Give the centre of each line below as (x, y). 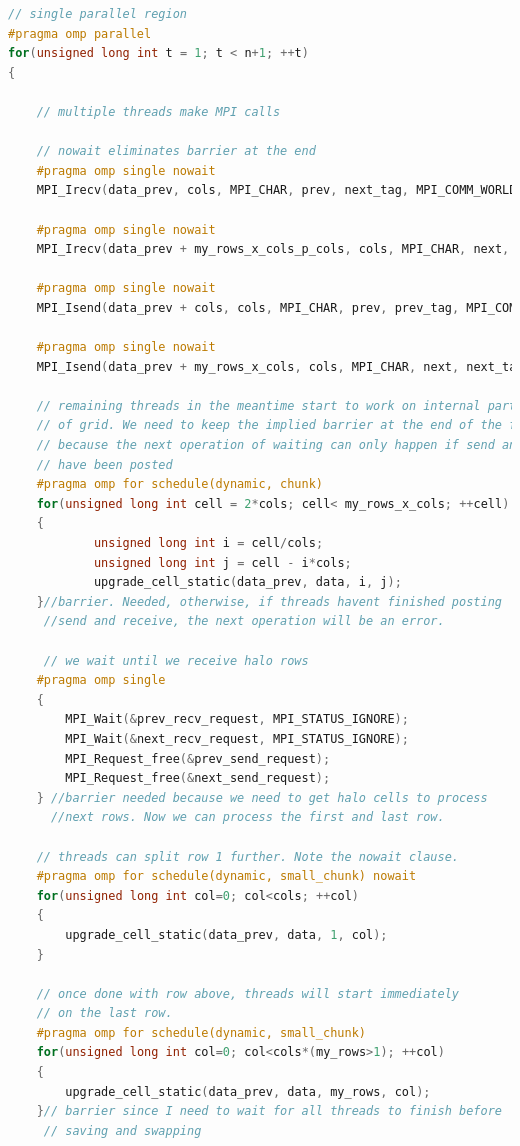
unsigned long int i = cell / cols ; (208, 543)
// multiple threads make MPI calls (158, 111)
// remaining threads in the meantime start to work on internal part (276, 405)
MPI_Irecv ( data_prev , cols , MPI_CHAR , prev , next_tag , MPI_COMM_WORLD (276, 190)
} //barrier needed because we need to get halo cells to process (262, 797)
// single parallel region (97, 14)
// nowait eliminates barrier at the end (176, 151)
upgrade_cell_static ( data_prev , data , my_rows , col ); (248, 1091)
